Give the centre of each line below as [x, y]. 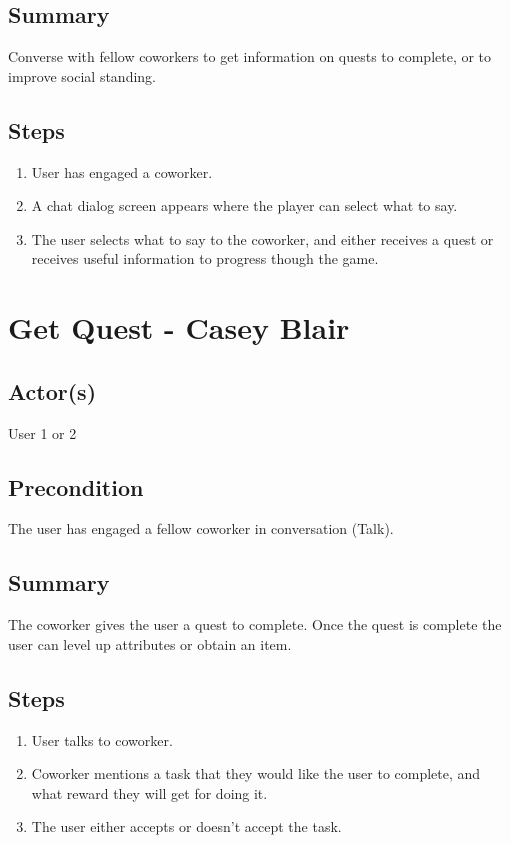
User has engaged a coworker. [122, 171]
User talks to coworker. [102, 739]
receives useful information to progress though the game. [205, 258]
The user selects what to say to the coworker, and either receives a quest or [262, 238]
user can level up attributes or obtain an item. [150, 643]
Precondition [76, 486]
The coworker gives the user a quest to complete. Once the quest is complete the [255, 624]
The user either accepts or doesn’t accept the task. [186, 826]
